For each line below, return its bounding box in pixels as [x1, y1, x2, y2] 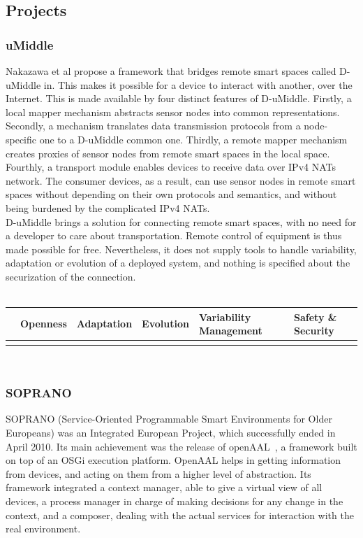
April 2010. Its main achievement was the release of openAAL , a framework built [6, 439, 357, 453]
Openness [20, 316, 67, 331]
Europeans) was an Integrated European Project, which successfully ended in [6, 425, 336, 439]
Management [198, 323, 262, 338]
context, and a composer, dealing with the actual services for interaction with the [6, 507, 354, 522]
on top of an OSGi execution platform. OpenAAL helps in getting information [6, 453, 341, 467]
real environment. [6, 521, 81, 536]
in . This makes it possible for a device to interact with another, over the [43, 77, 353, 92]
